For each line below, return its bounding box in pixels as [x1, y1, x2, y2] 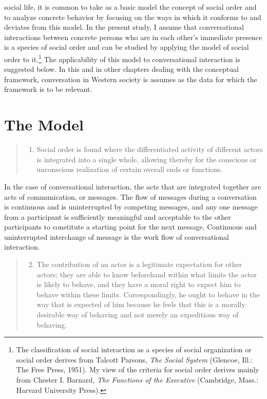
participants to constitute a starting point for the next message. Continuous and [4, 221, 257, 232]
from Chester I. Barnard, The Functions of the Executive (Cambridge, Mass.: [16, 374, 259, 385]
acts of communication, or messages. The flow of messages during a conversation [4, 191, 257, 202]
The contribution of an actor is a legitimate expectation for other [36, 259, 242, 270]
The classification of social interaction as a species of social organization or [16, 344, 252, 355]
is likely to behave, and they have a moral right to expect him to [36, 279, 241, 290]
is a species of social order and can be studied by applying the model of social [4, 42, 249, 52]
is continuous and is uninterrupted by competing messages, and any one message [4, 201, 258, 212]
